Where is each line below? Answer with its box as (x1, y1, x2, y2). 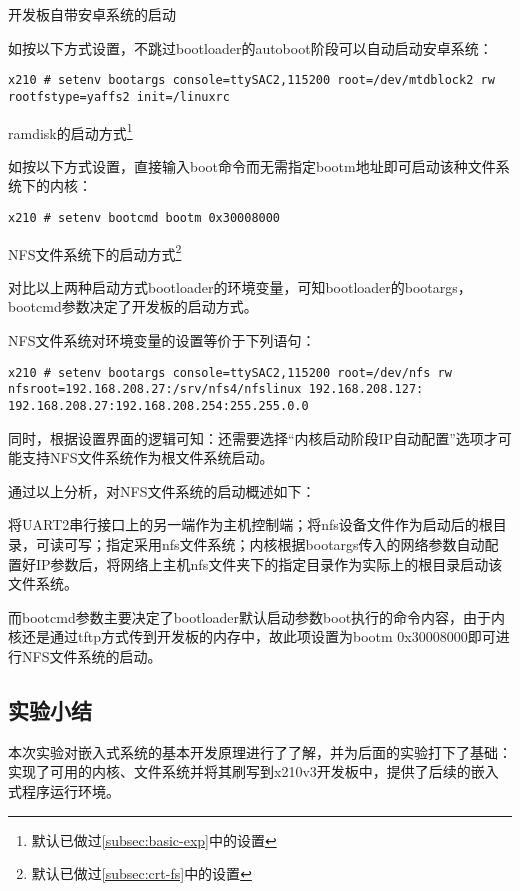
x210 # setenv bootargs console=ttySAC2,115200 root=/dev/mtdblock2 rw (8, 73, 495, 88)
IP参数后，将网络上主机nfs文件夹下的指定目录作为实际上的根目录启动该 (35, 553, 503, 574)
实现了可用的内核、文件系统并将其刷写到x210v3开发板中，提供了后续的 (8, 761, 471, 782)
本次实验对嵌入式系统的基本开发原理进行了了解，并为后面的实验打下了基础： (8, 741, 512, 762)
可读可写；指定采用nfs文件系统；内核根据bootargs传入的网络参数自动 (35, 533, 485, 554)
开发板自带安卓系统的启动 (8, 4, 176, 24)
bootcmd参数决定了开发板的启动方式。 (8, 296, 258, 317)
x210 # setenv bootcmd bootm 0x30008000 (8, 210, 281, 225)
